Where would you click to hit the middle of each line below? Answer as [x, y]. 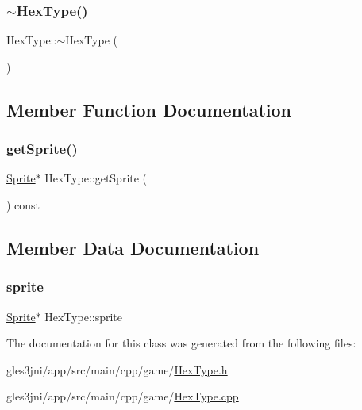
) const [23, 205]
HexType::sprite [84, 316]
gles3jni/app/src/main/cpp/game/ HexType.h [117, 369]
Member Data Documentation [133, 247]
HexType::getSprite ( [96, 178]
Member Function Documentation [149, 109]
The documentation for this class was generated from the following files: [181, 343]
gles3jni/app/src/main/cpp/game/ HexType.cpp [123, 396]
